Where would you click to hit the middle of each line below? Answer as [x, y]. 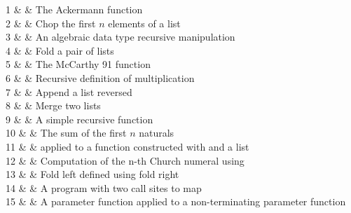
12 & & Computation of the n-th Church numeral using [125, 160]
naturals [157, 133]
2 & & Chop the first [51, 23]
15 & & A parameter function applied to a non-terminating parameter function [176, 201]
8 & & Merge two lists [53, 105]
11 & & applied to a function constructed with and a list [128, 146]
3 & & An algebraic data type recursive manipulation [121, 37]
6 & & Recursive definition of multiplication [100, 77]
